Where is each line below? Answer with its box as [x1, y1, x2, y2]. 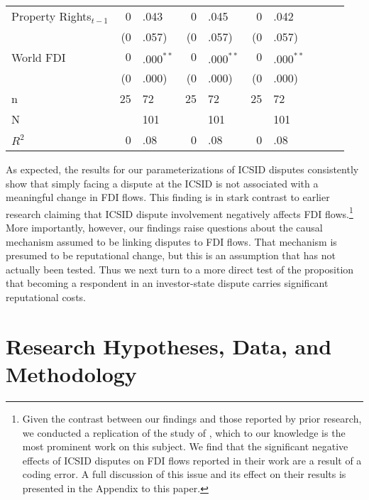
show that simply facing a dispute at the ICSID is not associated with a [6, 175, 319, 190]
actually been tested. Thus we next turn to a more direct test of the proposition [6, 261, 354, 276]
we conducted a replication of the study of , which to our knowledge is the [22, 425, 346, 440]
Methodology [6, 359, 137, 388]
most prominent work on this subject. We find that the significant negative [22, 439, 348, 454]
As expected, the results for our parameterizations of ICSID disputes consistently [6, 162, 359, 176]
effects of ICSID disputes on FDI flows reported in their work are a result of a [22, 452, 362, 467]
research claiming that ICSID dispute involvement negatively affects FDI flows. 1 [6, 204, 353, 221]
